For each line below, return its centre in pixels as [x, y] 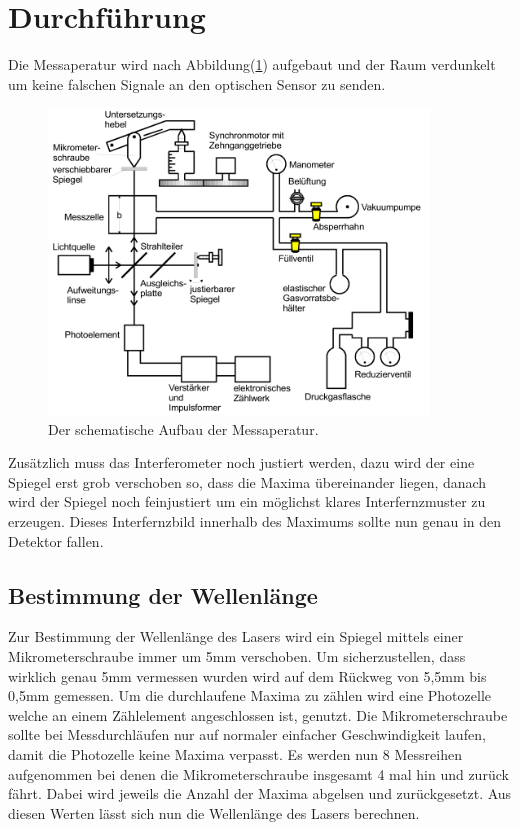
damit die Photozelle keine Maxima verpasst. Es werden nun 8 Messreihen [235, 753]
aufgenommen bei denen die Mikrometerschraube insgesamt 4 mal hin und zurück [258, 773]
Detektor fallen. [56, 540]
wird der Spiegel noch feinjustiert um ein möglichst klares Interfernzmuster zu [247, 501]
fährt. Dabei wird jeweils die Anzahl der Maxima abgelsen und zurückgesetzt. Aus [260, 793]
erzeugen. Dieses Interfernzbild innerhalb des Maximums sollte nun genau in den [255, 521]
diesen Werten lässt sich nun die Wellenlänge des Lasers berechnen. [214, 812]
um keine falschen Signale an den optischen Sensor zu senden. [197, 83]
